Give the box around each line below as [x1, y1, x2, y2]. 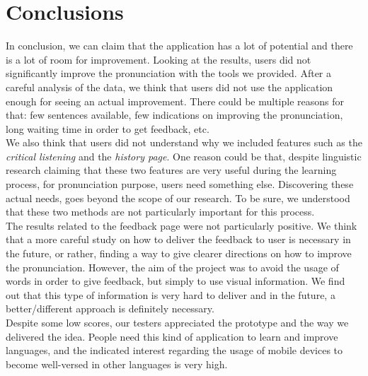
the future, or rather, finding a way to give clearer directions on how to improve [6, 246, 352, 261]
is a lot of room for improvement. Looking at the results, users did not [6, 52, 311, 66]
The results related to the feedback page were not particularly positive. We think [6, 218, 357, 233]
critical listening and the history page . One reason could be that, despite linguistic [6, 148, 362, 163]
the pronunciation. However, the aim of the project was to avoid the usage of [6, 259, 339, 274]
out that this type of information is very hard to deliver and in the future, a [6, 287, 335, 302]
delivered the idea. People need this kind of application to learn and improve [6, 329, 338, 343]
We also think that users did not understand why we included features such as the [6, 135, 362, 150]
